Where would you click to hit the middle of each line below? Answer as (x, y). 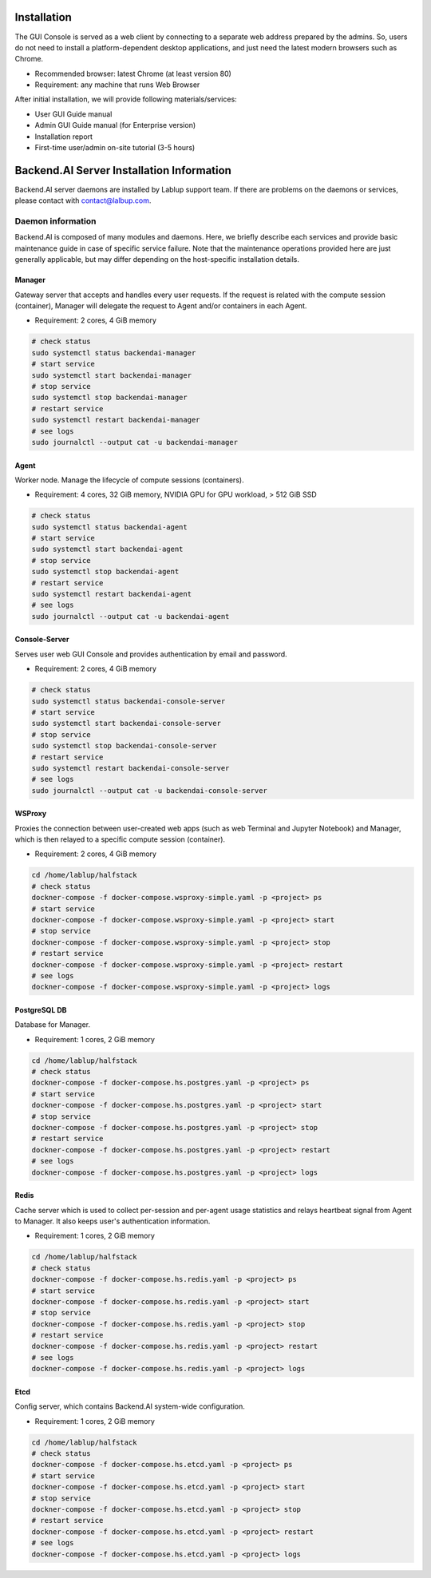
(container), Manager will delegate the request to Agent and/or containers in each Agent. (161, 306)
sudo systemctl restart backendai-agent (111, 594)
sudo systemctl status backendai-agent (109, 527)
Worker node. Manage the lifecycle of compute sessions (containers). (129, 480)
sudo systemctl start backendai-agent (107, 549)
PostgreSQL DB (41, 1009)
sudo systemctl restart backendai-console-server (130, 768)
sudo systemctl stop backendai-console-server (124, 746)
